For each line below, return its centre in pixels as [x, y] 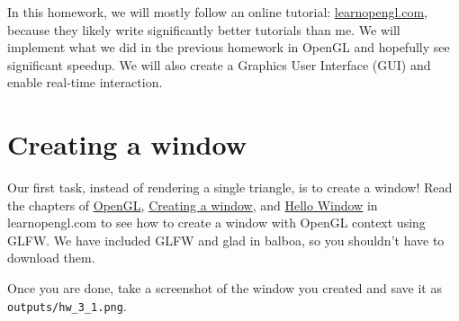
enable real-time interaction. [85, 82]
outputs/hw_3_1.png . [67, 305]
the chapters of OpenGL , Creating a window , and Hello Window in [193, 205]
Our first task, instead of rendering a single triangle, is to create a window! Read [230, 187]
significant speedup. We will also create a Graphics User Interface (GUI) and [219, 64]
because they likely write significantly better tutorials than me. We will [204, 29]
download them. [51, 258]
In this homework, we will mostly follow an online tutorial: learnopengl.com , [217, 12]
